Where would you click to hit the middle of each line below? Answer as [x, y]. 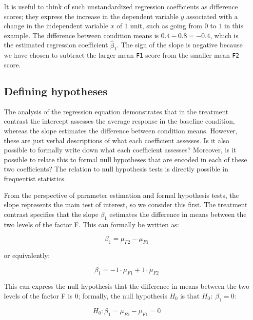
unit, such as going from [166, 26]
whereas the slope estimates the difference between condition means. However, [121, 131]
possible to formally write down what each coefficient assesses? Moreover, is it [120, 150]
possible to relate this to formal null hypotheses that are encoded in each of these [126, 159]
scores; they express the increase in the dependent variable [91, 16]
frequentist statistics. [35, 178]
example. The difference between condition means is [81, 35]
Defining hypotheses [56, 91]
